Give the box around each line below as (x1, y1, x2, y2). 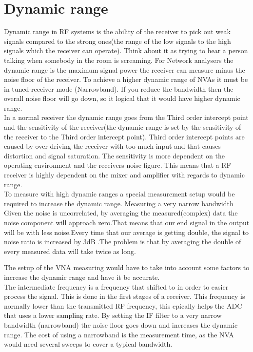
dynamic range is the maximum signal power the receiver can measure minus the (4, 64, 245, 75)
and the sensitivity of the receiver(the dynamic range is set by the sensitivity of (4, 122, 241, 132)
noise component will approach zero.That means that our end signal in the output (4, 217, 250, 227)
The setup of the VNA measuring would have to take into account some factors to (4, 262, 250, 273)
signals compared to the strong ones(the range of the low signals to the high (4, 36, 231, 46)
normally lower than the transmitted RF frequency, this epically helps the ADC (4, 300, 242, 311)
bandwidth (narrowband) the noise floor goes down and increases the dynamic (4, 319, 238, 330)
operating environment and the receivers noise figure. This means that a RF (4, 160, 231, 170)
